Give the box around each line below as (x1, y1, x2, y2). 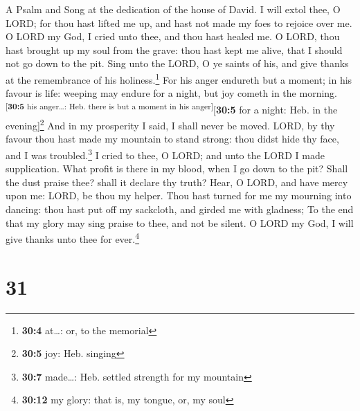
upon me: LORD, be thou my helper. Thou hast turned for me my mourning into (6, 188, 352, 203)
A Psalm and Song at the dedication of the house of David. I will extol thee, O (6, 2, 341, 16)
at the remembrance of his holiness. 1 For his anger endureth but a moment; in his (6, 70, 352, 86)
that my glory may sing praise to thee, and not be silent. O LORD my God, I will (6, 215, 354, 230)
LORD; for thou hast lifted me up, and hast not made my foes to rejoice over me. (6, 15, 352, 30)
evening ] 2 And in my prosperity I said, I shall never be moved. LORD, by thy (6, 116, 335, 132)
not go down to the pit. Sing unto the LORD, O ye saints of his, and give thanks (6, 56, 349, 71)
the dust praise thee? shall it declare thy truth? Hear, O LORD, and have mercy (6, 174, 348, 189)
